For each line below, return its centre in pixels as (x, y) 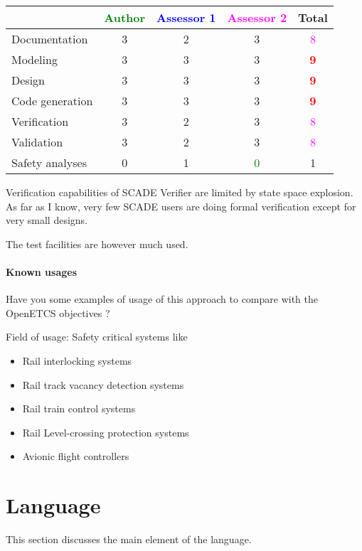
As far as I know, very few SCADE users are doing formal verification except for (181, 206)
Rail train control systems (79, 408)
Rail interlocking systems (77, 360)
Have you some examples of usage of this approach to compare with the (162, 299)
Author (125, 17)
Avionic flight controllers (76, 456)
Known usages (42, 271)
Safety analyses (49, 162)
